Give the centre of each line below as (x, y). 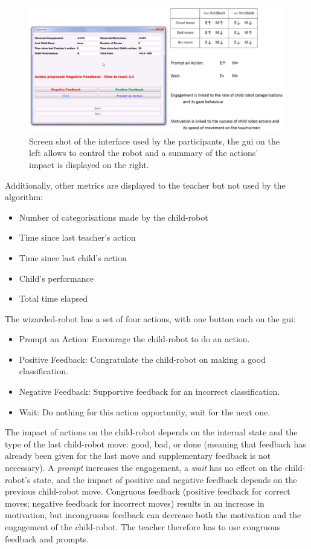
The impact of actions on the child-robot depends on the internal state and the (151, 432)
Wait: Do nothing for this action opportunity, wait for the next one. (145, 411)
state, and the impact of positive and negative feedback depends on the (165, 479)
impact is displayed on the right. (89, 164)
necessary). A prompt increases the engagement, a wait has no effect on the (144, 468)
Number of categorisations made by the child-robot (114, 217)
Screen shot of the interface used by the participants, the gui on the (154, 141)
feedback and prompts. (47, 538)
